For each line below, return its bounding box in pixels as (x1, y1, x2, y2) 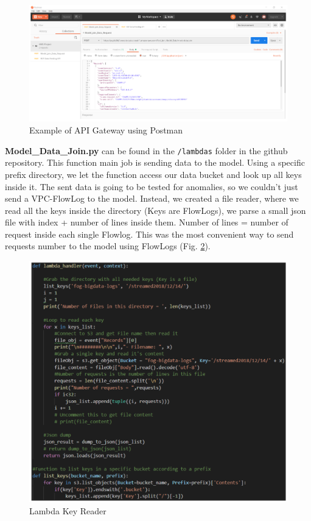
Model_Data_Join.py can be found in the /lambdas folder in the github (5, 144, 288, 157)
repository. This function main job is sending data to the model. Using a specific (5, 156, 305, 169)
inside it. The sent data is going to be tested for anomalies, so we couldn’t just (5, 180, 298, 193)
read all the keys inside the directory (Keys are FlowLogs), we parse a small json (5, 204, 306, 216)
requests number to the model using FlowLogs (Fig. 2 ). (5, 239, 211, 252)
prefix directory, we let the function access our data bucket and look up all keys (5, 168, 302, 180)
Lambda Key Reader (29, 504, 107, 517)
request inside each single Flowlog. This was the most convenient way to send (5, 227, 294, 240)
